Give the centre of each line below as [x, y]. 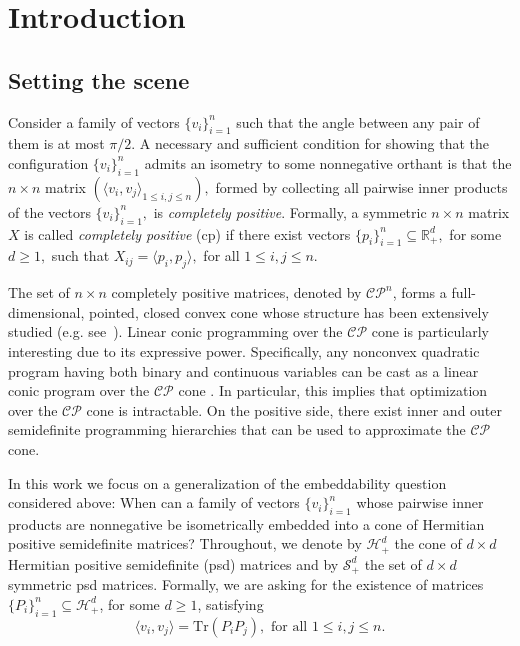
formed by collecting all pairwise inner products [361, 186]
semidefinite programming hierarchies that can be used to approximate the [237, 429]
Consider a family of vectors [94, 121]
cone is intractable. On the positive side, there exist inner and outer [294, 409]
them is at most [56, 143]
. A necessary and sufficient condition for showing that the [310, 143]
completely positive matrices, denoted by [236, 292]
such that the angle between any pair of [358, 121]
